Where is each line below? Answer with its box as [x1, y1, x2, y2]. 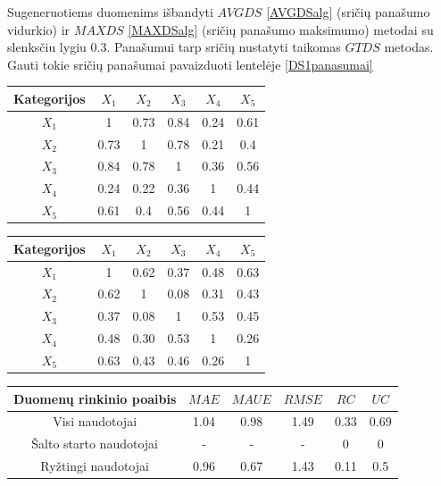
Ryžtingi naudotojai [40, 457, 149, 475]
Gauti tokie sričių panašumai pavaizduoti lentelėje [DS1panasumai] [7, 54, 373, 73]
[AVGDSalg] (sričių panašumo [266, 3, 430, 21]
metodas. [384, 38, 434, 56]
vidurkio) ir [7, 20, 71, 38]
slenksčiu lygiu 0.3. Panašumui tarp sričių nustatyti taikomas [7, 38, 341, 56]
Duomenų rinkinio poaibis [13, 389, 177, 407]
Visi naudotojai [53, 412, 137, 431]
